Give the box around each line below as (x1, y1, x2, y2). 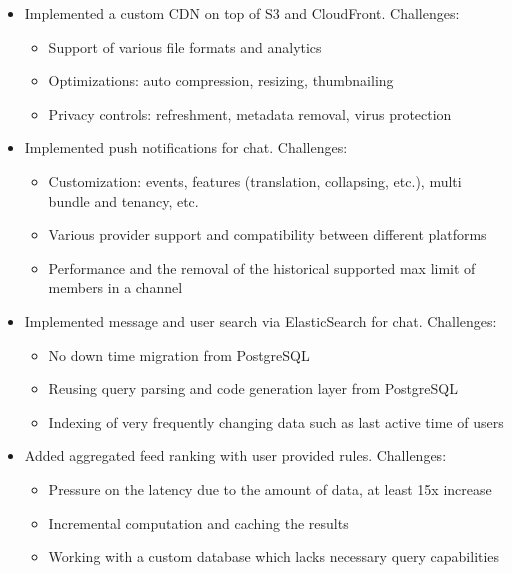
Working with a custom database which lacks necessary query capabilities (48, 546, 500, 567)
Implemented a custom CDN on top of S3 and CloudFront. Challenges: (24, 3, 460, 23)
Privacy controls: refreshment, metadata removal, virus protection (48, 103, 452, 124)
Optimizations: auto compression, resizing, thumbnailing (48, 70, 394, 91)
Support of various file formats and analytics (48, 36, 322, 57)
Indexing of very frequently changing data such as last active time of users (48, 411, 504, 432)
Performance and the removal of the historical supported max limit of (48, 257, 476, 278)
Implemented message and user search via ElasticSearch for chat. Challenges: (24, 310, 497, 331)
